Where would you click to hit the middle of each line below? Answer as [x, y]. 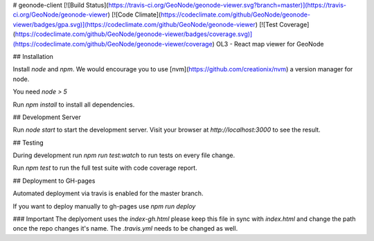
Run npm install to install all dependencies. [74, 105]
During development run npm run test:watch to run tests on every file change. [124, 155]
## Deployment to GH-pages [54, 181]
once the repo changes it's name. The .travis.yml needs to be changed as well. [125, 229]
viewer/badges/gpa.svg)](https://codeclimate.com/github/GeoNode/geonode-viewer [134, 24]
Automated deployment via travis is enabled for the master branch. [108, 193]
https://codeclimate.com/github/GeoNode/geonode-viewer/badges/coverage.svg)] [134, 34]
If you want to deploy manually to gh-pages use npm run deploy [104, 206]
